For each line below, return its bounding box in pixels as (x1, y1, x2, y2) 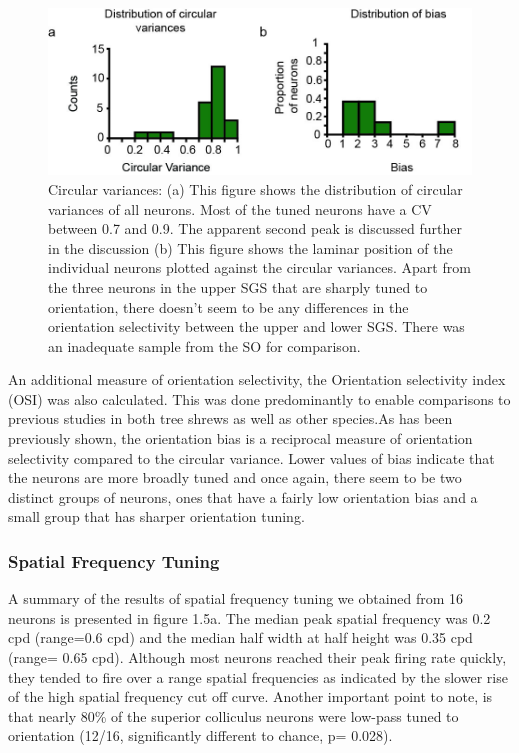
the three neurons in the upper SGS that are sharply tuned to (48, 276, 428, 297)
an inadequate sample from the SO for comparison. (48, 335, 361, 356)
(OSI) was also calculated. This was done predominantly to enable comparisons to (8, 388, 511, 409)
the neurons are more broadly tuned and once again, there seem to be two (8, 467, 462, 488)
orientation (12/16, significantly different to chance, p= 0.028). (8, 725, 393, 746)
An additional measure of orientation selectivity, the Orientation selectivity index (8, 369, 506, 390)
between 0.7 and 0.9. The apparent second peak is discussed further (48, 218, 462, 239)
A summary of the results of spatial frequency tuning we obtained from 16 (8, 588, 464, 609)
